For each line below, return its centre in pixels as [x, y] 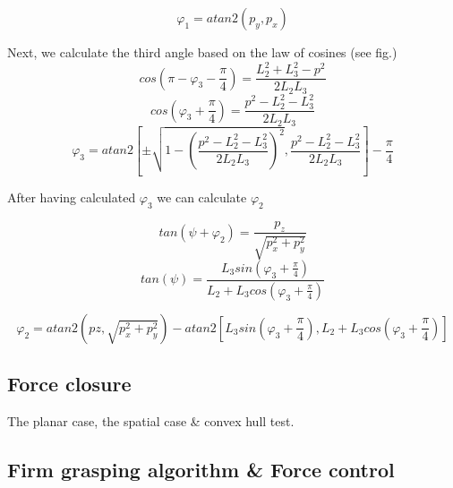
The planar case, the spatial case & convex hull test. [151, 421]
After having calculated [72, 197]
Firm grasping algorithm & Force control [201, 470]
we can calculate [202, 197]
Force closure [69, 384]
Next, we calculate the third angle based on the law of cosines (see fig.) [202, 52]
